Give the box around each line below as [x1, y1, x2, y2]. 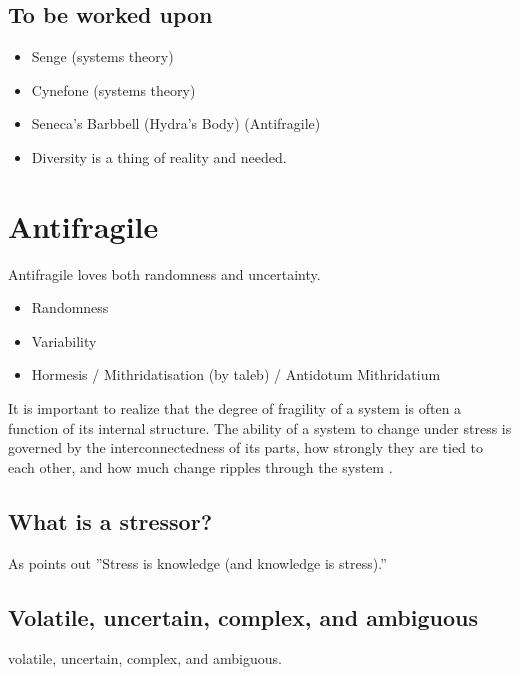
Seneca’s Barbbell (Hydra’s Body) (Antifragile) [31, 113, 321, 134]
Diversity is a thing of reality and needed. [31, 146, 287, 167]
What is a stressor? [8, 505, 213, 536]
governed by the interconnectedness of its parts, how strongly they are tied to [8, 437, 484, 458]
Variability [31, 330, 97, 351]
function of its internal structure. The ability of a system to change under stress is [8, 417, 512, 438]
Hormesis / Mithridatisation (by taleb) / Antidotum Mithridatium [31, 364, 441, 385]
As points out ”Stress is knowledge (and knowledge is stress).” [8, 552, 387, 573]
